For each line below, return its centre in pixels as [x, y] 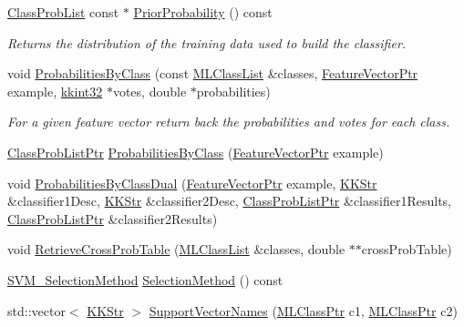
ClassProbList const [63, 12]
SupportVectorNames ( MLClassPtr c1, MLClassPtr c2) [303, 310]
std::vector [36, 310]
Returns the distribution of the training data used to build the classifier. [207, 42]
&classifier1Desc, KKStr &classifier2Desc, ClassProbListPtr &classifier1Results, [229, 201]
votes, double [150, 91]
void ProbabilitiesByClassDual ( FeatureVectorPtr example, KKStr [192, 183]
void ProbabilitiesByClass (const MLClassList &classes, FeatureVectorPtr [213, 73]
